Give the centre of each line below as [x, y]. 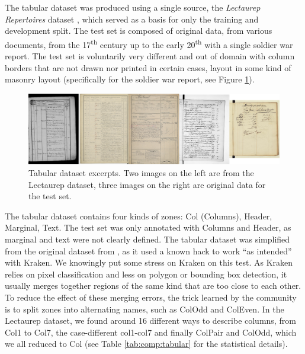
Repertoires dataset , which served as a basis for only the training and [132, 19]
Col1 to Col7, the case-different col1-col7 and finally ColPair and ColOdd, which [151, 332]
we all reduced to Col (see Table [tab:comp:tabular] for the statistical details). [146, 344]
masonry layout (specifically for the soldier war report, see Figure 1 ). [130, 79]
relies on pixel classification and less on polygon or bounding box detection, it [146, 274]
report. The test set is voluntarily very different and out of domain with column [150, 56]
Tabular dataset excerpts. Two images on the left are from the [141, 173]
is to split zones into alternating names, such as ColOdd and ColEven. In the [145, 309]
